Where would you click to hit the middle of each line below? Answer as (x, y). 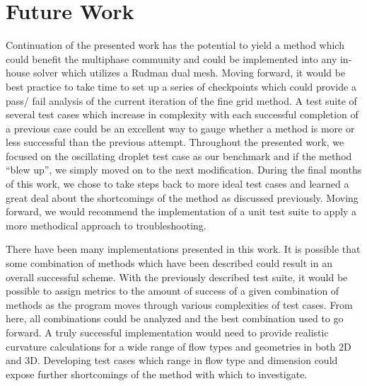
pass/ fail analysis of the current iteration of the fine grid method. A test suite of (181, 100)
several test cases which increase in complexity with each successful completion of (182, 114)
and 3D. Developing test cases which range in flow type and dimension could (172, 360)
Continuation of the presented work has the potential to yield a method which (175, 45)
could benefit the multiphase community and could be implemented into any (171, 58)
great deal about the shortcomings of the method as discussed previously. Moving (182, 197)
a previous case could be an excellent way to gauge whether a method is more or (180, 128)
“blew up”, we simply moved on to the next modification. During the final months (184, 170)
